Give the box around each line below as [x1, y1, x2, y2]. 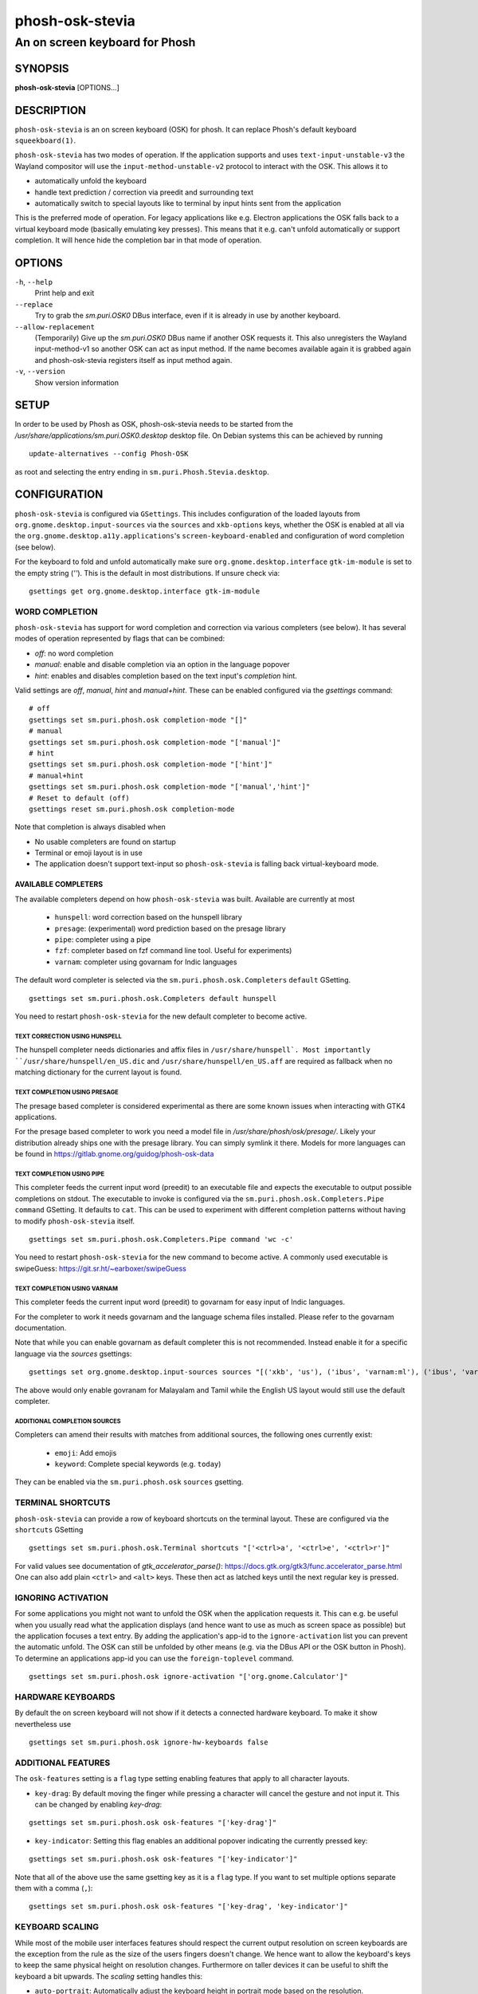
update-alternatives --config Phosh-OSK [29, 449, 189, 459]
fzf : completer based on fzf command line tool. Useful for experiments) [54, 946, 292, 956]
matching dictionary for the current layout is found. [14, 1067, 182, 1077]
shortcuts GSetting [14, 1524, 84, 1535]
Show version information [34, 377, 119, 387]
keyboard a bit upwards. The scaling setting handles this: [14, 1971, 203, 1981]
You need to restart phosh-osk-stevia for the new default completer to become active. [14, 1011, 308, 1021]
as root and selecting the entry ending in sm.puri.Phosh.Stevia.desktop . [14, 467, 270, 476]
